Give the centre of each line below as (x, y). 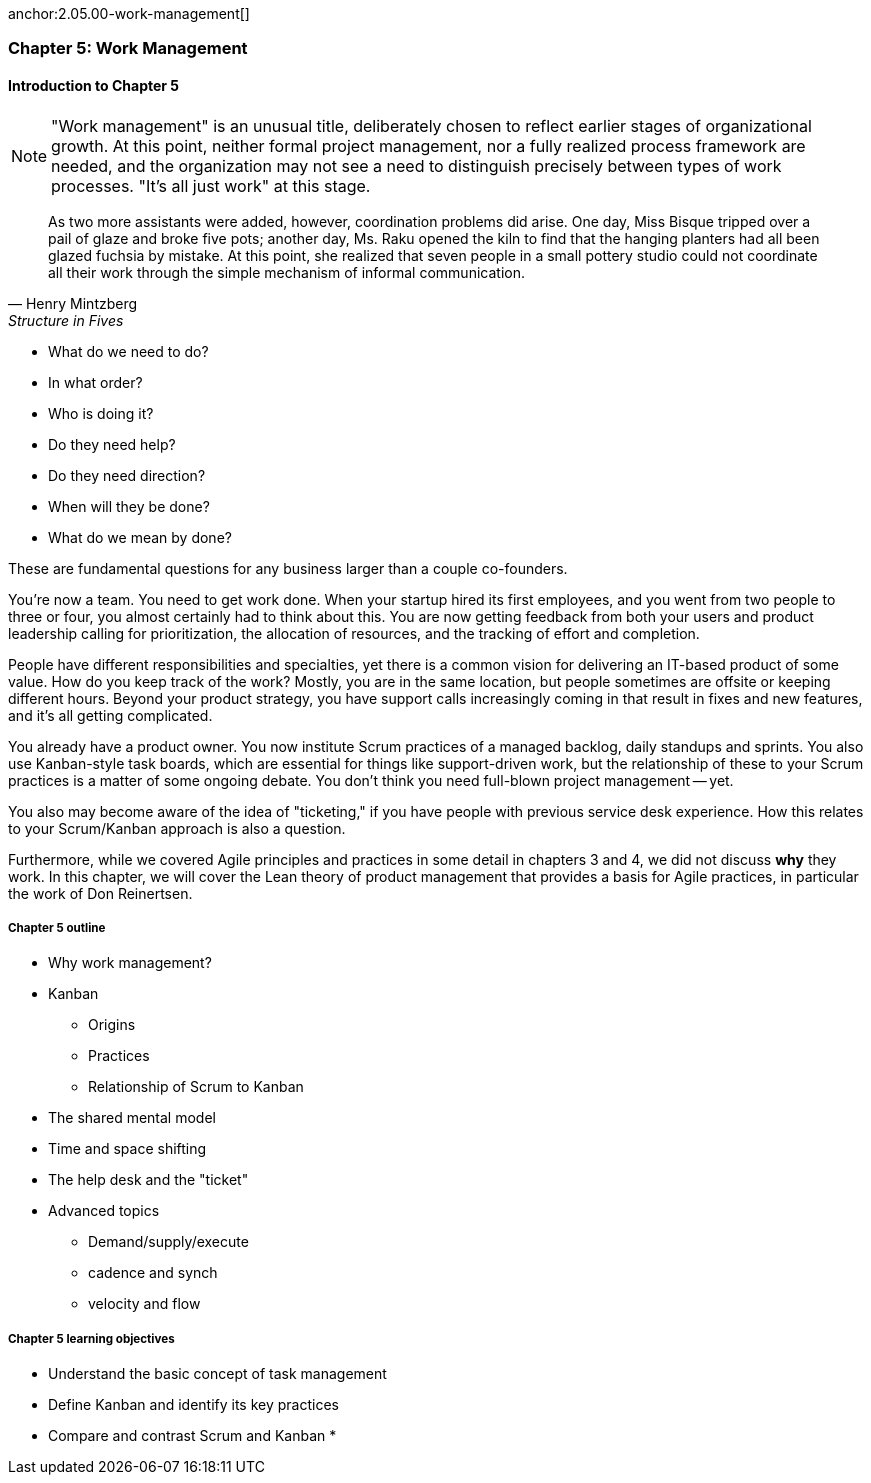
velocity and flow (144, 1304)
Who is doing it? (101, 413)
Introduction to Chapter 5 (94, 85)
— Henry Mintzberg (73, 303)
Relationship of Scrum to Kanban (196, 1087)
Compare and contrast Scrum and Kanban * (192, 1436)
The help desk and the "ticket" (148, 1180)
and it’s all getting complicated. (110, 715)
